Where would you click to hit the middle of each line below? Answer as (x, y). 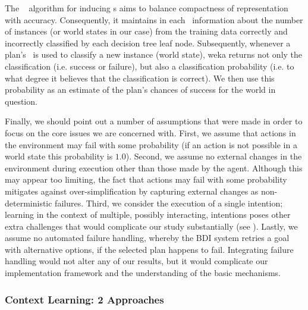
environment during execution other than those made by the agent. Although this (154, 167)
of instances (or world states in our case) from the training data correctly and (146, 31)
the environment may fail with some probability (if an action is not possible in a (151, 144)
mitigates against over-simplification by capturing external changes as (132, 191)
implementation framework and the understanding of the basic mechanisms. (143, 273)
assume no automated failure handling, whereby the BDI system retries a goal (147, 238)
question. (21, 101)
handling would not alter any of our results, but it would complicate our (136, 261)
